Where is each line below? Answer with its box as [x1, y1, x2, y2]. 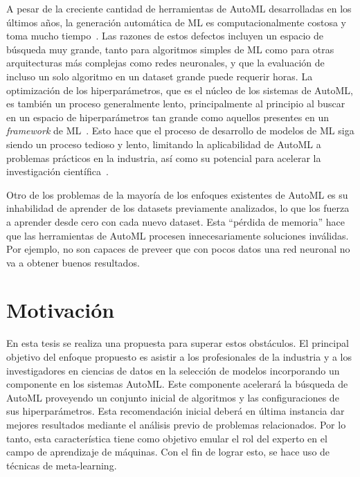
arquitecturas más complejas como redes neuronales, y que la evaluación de [6, 55, 325, 70]
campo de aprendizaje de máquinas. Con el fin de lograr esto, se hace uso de [6, 444, 330, 459]
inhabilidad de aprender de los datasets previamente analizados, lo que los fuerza [6, 201, 350, 215]
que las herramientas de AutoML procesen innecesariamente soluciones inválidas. [6, 228, 349, 242]
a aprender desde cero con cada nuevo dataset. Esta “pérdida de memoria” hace [6, 214, 345, 228]
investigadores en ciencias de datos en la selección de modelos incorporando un [6, 363, 340, 377]
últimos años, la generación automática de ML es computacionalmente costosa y [6, 15, 346, 29]
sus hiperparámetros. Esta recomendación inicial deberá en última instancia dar [6, 404, 345, 418]
